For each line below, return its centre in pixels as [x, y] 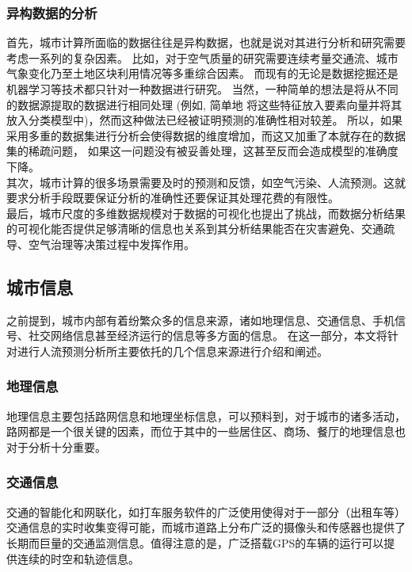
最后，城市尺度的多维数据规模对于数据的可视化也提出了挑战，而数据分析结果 [206, 213]
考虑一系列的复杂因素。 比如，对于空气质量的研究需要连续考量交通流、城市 [202, 57]
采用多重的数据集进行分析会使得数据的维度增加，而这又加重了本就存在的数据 [206, 135]
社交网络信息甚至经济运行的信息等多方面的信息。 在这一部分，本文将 [208, 336]
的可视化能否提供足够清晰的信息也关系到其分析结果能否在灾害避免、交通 [195, 229]
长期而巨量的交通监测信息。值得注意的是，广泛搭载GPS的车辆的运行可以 [195, 542]
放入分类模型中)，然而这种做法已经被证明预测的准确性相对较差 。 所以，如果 [205, 120]
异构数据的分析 [52, 12]
